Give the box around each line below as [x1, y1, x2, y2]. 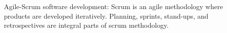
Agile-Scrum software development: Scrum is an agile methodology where [4, 1, 223, 11]
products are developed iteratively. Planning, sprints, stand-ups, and [4, 11, 208, 21]
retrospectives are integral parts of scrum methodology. [4, 20, 169, 30]
